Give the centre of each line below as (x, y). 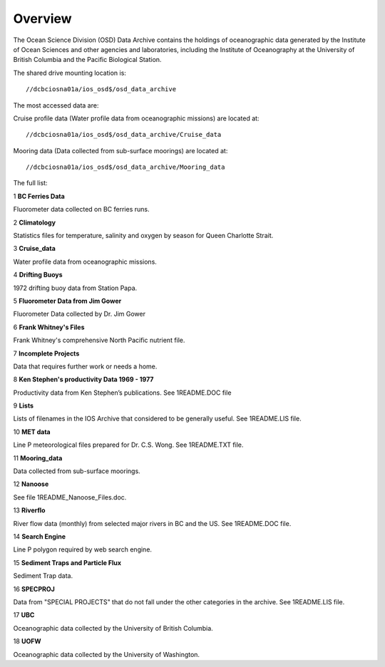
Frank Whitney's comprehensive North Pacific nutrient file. (99, 340)
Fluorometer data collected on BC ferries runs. (81, 210)
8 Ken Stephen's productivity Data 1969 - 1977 (83, 379)
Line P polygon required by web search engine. (83, 549)
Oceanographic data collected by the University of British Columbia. (113, 628)
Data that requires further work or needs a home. (85, 366)
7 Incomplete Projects (46, 353)
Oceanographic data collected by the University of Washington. (106, 654)
